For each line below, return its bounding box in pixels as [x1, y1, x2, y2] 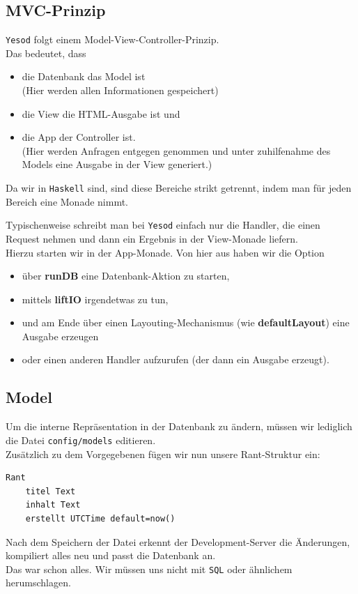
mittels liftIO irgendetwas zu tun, [22, 291, 169, 306]
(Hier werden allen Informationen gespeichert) [22, 83, 219, 98]
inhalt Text [25, 500, 81, 510]
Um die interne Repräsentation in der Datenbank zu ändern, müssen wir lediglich [6, 419, 352, 434]
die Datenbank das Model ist [22, 69, 146, 84]
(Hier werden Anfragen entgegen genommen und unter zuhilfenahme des [22, 143, 331, 158]
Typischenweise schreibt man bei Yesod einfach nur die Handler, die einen [6, 218, 320, 232]
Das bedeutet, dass [6, 45, 86, 60]
